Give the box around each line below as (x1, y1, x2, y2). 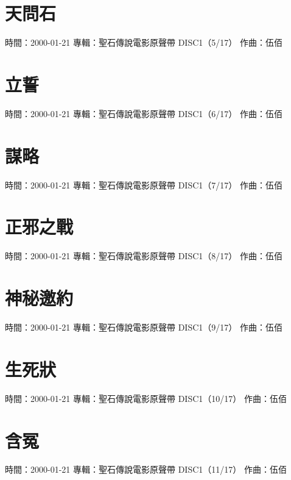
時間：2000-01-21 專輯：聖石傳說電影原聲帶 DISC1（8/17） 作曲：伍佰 (5, 249, 282, 262)
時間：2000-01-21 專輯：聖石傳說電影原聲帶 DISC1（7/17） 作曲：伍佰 (5, 178, 282, 191)
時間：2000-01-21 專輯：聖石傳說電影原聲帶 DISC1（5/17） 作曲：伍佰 (5, 36, 282, 49)
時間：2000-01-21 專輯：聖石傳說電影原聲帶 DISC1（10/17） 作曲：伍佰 (5, 392, 287, 404)
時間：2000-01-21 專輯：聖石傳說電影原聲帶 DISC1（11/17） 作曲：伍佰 (5, 463, 287, 476)
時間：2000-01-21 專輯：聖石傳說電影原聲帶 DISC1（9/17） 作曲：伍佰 (5, 321, 282, 333)
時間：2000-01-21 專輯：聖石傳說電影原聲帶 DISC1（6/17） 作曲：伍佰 (5, 107, 282, 120)
